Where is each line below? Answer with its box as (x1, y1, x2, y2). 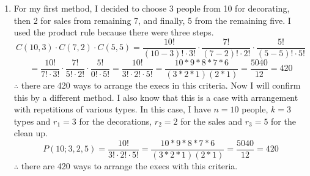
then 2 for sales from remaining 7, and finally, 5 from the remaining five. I (13, 13, 291, 26)
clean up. (13, 127, 48, 139)
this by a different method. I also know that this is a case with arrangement (13, 90, 298, 103)
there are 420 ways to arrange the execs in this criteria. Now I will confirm (21, 78, 301, 91)
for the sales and (180, 114, 243, 127)
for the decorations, (79, 114, 152, 127)
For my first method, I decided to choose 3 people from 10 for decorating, (13, 2, 290, 14)
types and (13, 114, 51, 127)
